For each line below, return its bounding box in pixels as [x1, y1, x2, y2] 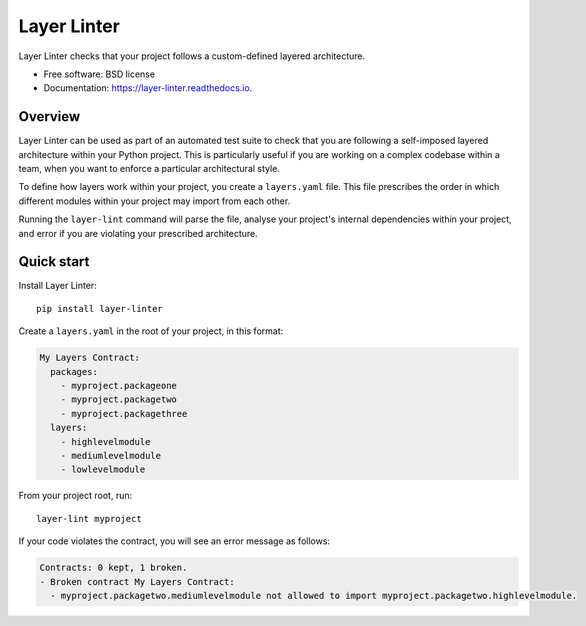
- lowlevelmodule [60, 464, 146, 475]
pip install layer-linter [36, 303, 164, 314]
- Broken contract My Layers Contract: [39, 576, 235, 587]
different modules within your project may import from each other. [18, 195, 291, 207]
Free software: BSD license [43, 68, 155, 80]
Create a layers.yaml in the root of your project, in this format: [18, 325, 284, 337]
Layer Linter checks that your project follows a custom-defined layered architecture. [18, 50, 366, 62]
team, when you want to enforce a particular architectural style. [18, 163, 280, 175]
